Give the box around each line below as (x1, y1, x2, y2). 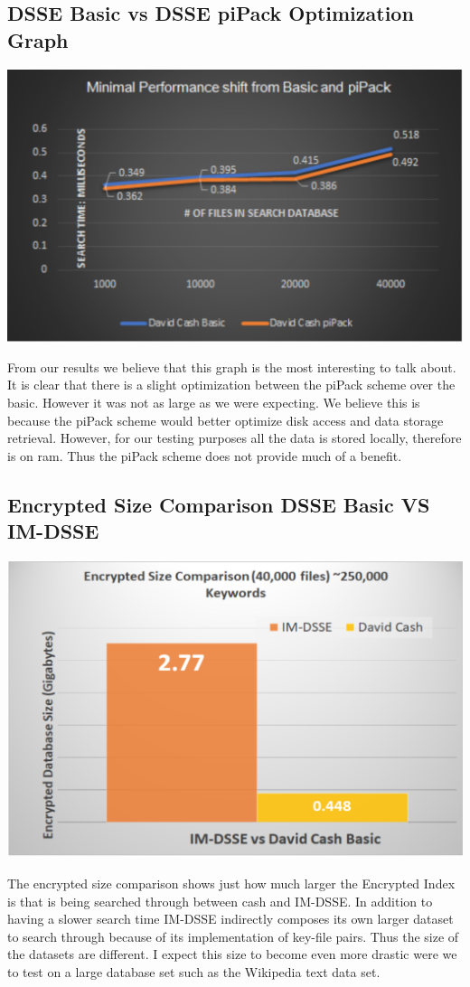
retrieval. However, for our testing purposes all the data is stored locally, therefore (7, 428, 462, 447)
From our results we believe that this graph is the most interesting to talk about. (7, 357, 456, 376)
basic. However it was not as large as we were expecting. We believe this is (7, 393, 420, 412)
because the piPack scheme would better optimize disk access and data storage (7, 410, 444, 429)
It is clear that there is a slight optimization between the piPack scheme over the (7, 375, 456, 394)
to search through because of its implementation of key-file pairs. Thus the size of (7, 926, 459, 945)
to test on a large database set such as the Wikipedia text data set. (7, 962, 381, 981)
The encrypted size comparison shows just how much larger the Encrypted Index (7, 873, 456, 892)
